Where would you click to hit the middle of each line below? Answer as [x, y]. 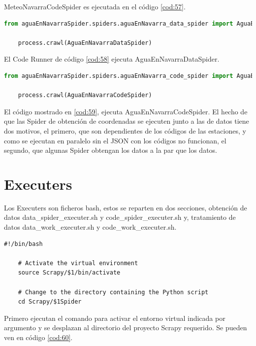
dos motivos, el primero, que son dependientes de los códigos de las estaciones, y [125, 130]
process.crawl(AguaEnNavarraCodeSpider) [85, 95]
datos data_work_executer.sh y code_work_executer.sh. [90, 227]
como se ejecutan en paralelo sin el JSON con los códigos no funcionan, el [115, 140]
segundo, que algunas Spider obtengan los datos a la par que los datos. [111, 150]
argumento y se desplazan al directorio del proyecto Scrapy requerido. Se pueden [126, 328]
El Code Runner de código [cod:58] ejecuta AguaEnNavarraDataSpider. [112, 59]
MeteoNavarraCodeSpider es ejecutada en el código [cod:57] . [95, 6]
